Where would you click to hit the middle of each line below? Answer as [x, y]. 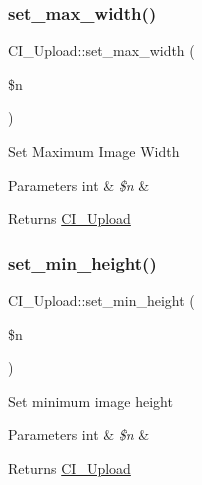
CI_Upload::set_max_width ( [101, 50]
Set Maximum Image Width [94, 151]
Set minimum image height [90, 400]
